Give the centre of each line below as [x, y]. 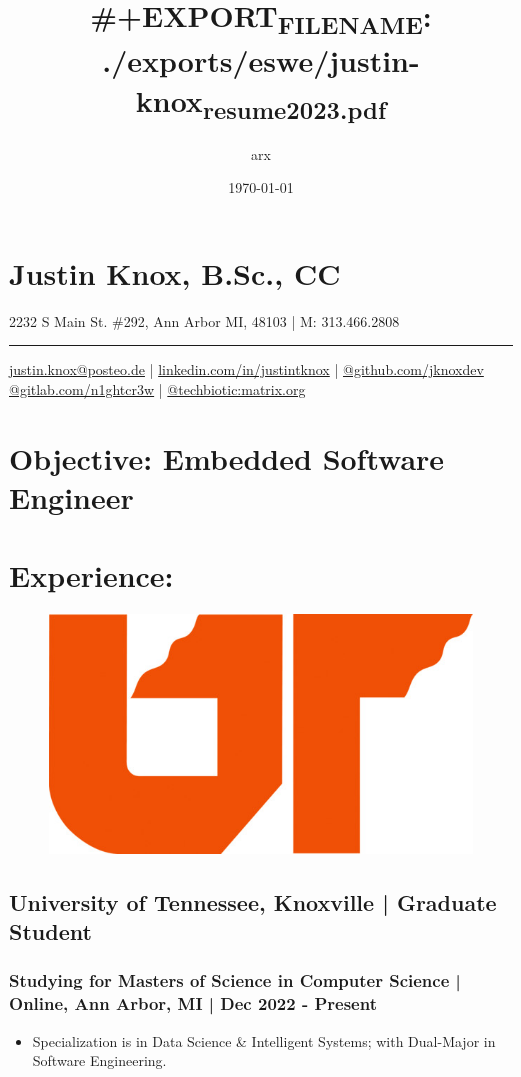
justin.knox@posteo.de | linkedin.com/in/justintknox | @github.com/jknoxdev [246, 369]
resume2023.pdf [294, 109]
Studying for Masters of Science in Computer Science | [235, 980]
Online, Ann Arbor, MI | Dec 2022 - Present [193, 1003]
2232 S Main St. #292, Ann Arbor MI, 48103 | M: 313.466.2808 [204, 320]
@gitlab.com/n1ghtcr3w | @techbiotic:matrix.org [157, 388]
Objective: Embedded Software [227, 457]
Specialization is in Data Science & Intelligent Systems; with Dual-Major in [264, 1040]
